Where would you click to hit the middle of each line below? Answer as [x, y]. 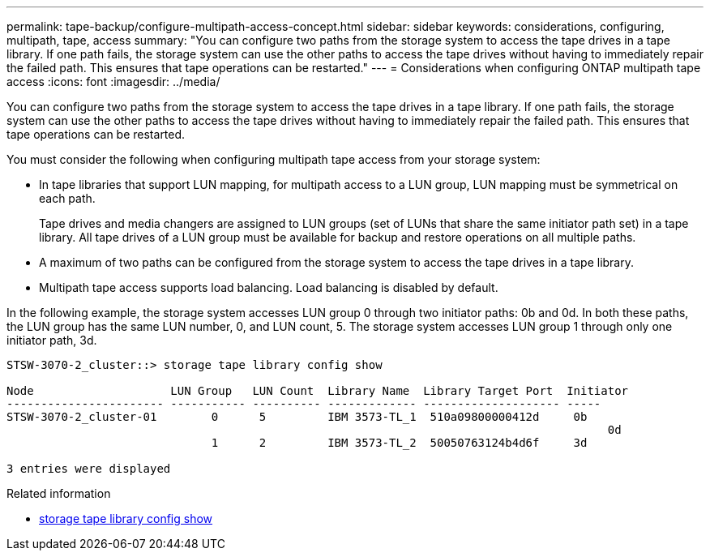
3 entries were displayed [89, 469]
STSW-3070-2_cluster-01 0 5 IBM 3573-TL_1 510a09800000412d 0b [297, 417]
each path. [67, 198]
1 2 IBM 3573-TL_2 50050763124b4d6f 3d [399, 443]
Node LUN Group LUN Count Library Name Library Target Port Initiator [318, 391]
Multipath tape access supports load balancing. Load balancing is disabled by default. [269, 287]
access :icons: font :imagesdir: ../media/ [113, 81]
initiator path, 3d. [52, 340]
